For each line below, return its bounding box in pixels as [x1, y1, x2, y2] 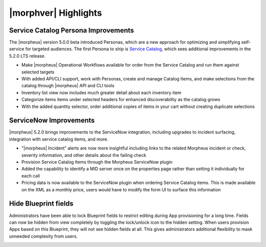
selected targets [21, 69, 55, 75]
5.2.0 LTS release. [9, 53, 46, 59]
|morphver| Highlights [9, 7, 102, 18]
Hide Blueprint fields [9, 200, 74, 208]
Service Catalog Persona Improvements [9, 26, 134, 35]
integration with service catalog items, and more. [9, 136, 108, 142]
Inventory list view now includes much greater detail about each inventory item [21, 89, 182, 96]
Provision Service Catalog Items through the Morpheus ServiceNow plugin [21, 159, 172, 165]
